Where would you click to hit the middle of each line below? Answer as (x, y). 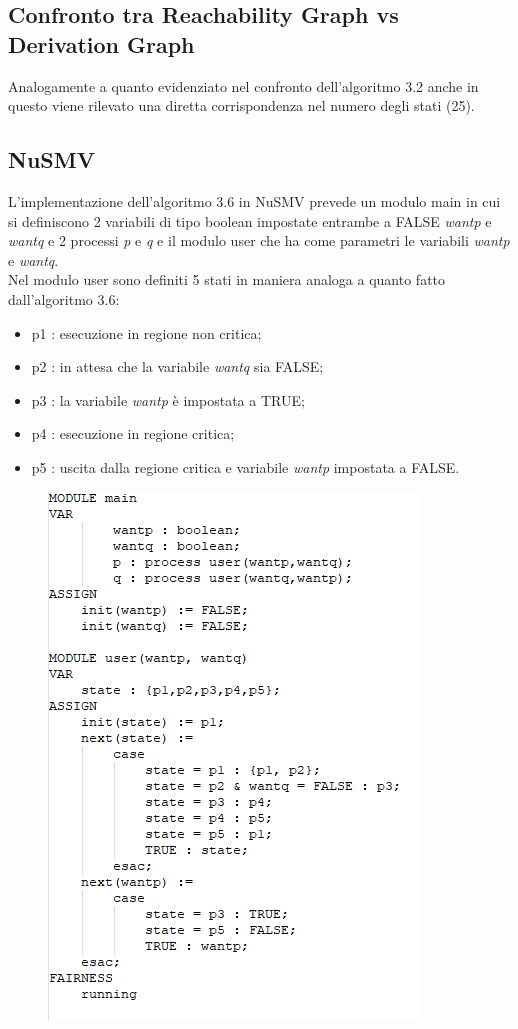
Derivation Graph (101, 43)
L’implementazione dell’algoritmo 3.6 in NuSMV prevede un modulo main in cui (254, 200)
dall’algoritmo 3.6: (64, 298)
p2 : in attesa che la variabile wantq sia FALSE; (177, 366)
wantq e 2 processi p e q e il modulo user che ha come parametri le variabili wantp (259, 240)
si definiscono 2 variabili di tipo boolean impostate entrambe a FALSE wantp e (250, 220)
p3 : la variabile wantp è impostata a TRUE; (168, 399)
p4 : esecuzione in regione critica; (133, 433)
